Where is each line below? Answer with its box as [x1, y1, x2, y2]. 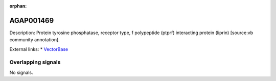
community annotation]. [9, 37, 60, 43]
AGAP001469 [9, 16, 54, 25]
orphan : [9, 3, 27, 9]
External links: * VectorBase [9, 46, 68, 52]
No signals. [9, 69, 33, 75]
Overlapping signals [9, 59, 61, 66]
